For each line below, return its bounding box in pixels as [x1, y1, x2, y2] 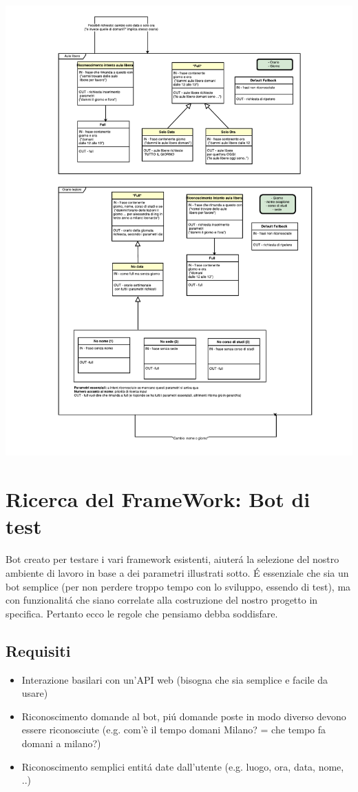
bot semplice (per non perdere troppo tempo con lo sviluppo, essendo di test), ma [6, 579, 351, 593]
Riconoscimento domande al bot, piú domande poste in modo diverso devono [21, 709, 346, 723]
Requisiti [6, 640, 71, 661]
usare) [21, 686, 48, 700]
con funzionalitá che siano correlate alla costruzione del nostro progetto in [6, 593, 318, 607]
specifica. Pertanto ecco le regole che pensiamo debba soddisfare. [6, 606, 278, 620]
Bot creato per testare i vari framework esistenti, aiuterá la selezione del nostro [6, 552, 339, 566]
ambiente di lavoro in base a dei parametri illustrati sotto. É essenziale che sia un [6, 565, 349, 580]
